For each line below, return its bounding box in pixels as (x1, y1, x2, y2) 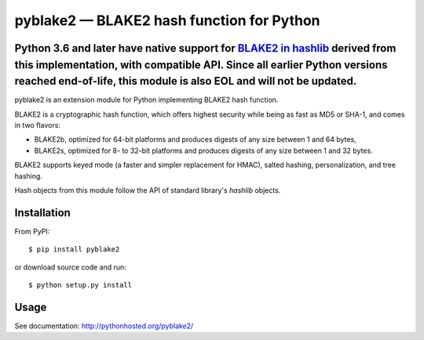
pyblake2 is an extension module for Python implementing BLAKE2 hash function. (14, 95, 279, 105)
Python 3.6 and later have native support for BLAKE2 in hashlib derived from (14, 42, 397, 55)
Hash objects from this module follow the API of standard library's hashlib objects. (14, 185, 281, 195)
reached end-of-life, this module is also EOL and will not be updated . (14, 74, 357, 88)
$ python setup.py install (28, 280, 133, 290)
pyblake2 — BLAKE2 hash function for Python (14, 12, 321, 29)
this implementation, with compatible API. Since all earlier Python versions (14, 58, 388, 71)
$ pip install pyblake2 (28, 245, 120, 254)
